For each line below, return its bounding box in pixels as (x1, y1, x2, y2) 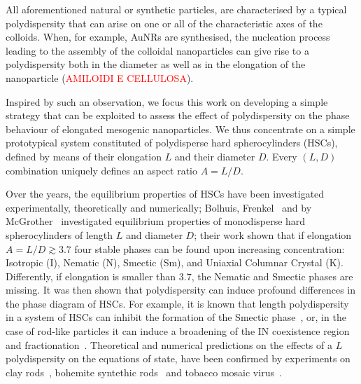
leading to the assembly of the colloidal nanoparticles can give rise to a (6, 43, 309, 57)
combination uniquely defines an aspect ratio (6, 163, 197, 177)
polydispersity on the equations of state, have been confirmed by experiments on (6, 351, 351, 366)
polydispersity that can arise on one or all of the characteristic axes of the (6, 15, 323, 30)
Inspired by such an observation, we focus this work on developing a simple (6, 94, 328, 109)
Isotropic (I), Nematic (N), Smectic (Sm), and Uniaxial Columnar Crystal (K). (6, 255, 344, 270)
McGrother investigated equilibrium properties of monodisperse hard (6, 214, 306, 228)
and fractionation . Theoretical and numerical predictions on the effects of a (6, 337, 332, 352)
